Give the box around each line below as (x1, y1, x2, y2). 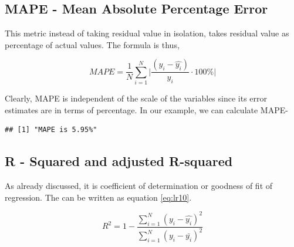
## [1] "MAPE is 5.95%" (5, 126, 97, 134)
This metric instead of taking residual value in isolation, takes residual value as (5, 27, 289, 39)
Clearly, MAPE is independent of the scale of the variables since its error (5, 92, 268, 104)
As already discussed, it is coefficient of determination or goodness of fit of (5, 180, 273, 192)
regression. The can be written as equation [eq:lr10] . (5, 191, 192, 203)
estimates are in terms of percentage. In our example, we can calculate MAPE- (5, 103, 288, 116)
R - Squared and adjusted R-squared (5, 152, 233, 170)
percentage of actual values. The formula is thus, (5, 38, 180, 50)
